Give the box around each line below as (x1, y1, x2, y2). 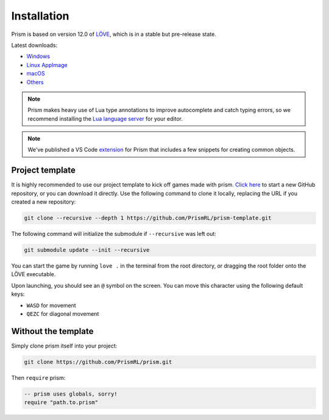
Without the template (11, 326, 94, 336)
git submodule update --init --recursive (24, 247, 150, 254)
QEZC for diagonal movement (26, 310, 99, 318)
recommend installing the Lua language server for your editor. (27, 115, 183, 122)
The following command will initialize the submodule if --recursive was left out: (11, 230, 216, 238)
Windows (26, 52, 51, 60)
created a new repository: (11, 198, 76, 205)
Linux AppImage (26, 61, 68, 68)
